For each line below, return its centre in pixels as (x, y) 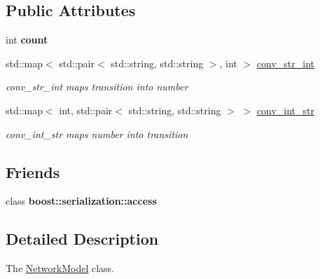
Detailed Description (82, 239)
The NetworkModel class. (60, 268)
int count (27, 40)
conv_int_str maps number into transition (97, 134)
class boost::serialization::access (81, 201)
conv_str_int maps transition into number (97, 87)
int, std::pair (86, 110)
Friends (33, 171)
